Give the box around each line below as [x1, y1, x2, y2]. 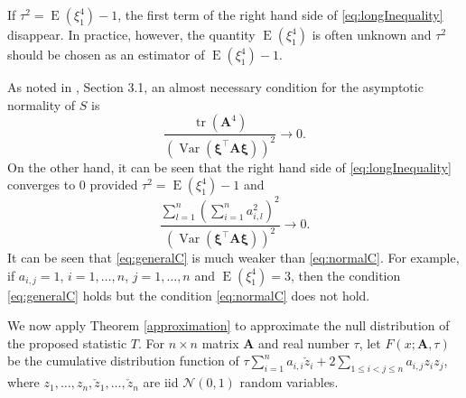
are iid [143, 373, 179, 392]
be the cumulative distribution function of [7, 351, 239, 370]
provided [89, 175, 138, 194]
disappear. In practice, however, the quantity [7, 25, 256, 43]
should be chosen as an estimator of [7, 45, 205, 63]
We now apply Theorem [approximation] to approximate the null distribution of [7, 316, 450, 335]
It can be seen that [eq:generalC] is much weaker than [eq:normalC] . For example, [7, 248, 460, 267]
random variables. [239, 373, 339, 392]
